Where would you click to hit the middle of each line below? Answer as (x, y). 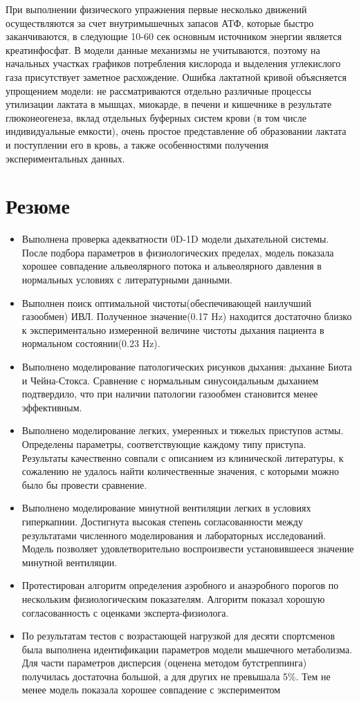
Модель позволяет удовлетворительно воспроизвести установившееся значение (188, 549)
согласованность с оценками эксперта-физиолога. (125, 612)
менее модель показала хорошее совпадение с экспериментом (151, 690)
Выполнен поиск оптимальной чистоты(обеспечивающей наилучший (166, 302)
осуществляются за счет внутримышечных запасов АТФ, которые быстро (160, 22)
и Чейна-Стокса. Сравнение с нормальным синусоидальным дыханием (170, 380)
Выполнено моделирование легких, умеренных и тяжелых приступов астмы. (183, 430)
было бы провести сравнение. (84, 484)
